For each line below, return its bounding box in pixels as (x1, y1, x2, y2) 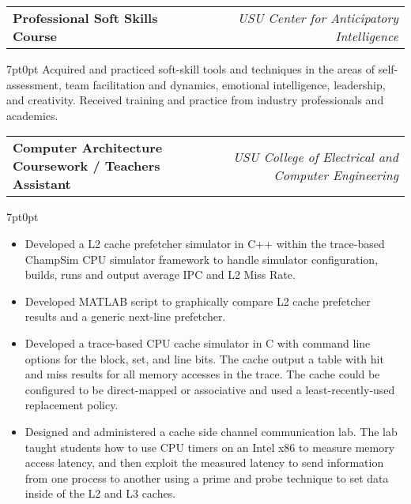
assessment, (6, 76, 62, 92)
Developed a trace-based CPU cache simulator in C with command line (25, 334, 371, 351)
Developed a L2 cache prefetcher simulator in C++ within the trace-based (25, 235, 385, 251)
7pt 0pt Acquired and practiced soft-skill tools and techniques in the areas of (6, 61, 375, 77)
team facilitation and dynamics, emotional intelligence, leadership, (65, 76, 386, 92)
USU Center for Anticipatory (237, 9, 398, 27)
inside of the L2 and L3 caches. (25, 485, 176, 502)
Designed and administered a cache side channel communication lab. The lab (25, 423, 398, 439)
